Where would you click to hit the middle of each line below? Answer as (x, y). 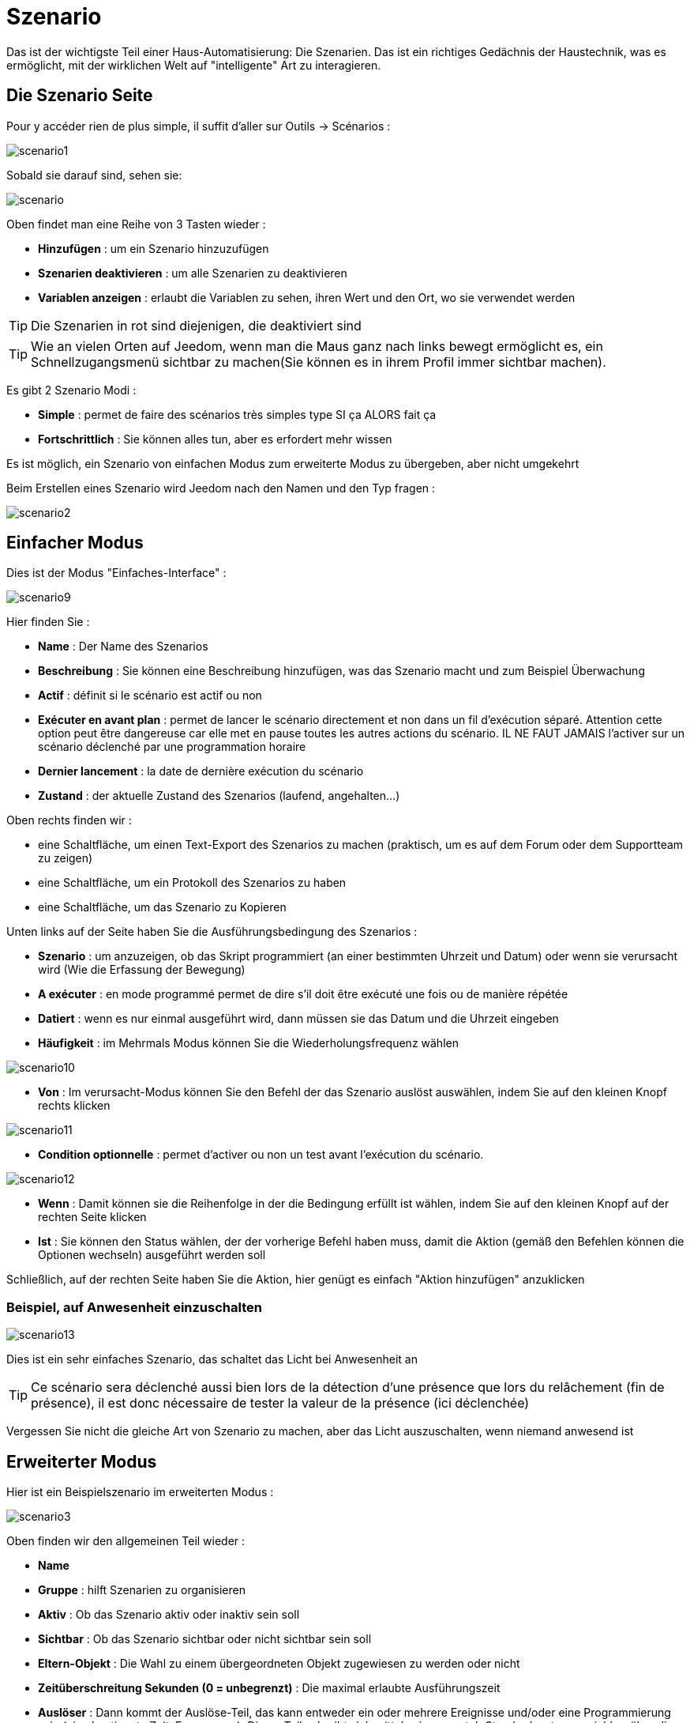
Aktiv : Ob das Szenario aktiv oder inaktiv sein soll (169, 1615)
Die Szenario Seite (80, 96)
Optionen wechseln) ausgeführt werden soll (152, 1255)
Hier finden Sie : (48, 622)
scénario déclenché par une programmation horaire (172, 747)
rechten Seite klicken (92, 1217)
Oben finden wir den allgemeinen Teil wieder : (126, 1541)
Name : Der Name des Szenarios (123, 647)
